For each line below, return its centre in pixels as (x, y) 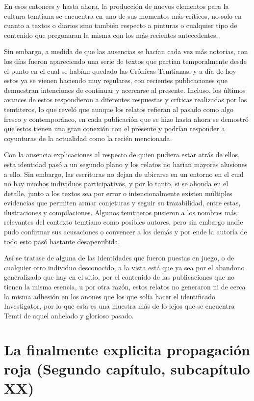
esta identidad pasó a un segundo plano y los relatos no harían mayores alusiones (126, 164)
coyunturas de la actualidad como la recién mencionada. (88, 138)
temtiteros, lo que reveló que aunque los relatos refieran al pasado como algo (119, 109)
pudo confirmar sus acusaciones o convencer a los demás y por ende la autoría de (126, 232)
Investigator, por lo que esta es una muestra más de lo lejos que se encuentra (119, 306)
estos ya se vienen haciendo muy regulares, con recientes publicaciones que (116, 80)
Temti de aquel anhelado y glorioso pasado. (69, 315)
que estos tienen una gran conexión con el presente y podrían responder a (114, 129)
